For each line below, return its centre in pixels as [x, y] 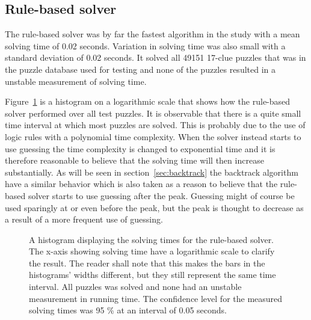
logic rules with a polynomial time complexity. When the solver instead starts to [153, 136]
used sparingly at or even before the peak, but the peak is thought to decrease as [154, 207]
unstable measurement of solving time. [76, 81]
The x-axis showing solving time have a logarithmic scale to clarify [152, 251]
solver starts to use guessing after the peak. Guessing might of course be [161, 195]
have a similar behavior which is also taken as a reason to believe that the [141, 184]
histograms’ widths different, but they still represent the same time [152, 275]
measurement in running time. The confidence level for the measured [156, 298]
